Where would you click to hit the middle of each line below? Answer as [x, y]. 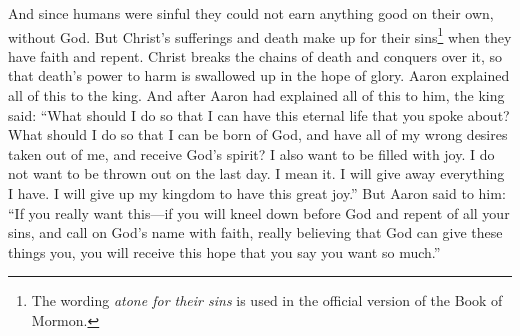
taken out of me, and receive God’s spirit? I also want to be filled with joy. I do [251, 153]
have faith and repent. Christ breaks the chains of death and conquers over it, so [255, 55]
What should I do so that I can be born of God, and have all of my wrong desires [258, 134]
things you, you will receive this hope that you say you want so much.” [224, 251]
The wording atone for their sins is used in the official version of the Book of [267, 300]
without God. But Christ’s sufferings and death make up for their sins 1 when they [260, 35]
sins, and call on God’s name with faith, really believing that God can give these [255, 232]
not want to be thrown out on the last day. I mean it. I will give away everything [256, 173]
